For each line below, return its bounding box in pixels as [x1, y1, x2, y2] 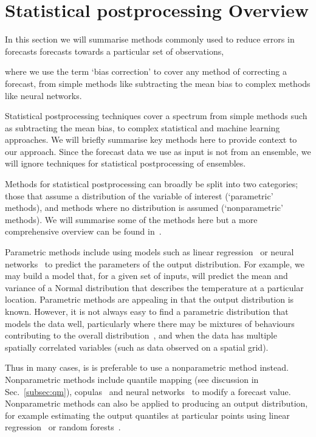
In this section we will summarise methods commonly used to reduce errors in [5, 33, 295, 46]
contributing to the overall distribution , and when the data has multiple [5, 329, 277, 342]
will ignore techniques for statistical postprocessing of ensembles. [5, 157, 246, 170]
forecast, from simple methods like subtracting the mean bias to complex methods [5, 77, 311, 89]
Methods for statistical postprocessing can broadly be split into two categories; [5, 177, 298, 190]
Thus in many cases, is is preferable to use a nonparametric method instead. [5, 361, 289, 374]
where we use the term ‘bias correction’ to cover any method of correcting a [5, 65, 287, 78]
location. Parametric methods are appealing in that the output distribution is [5, 293, 294, 306]
